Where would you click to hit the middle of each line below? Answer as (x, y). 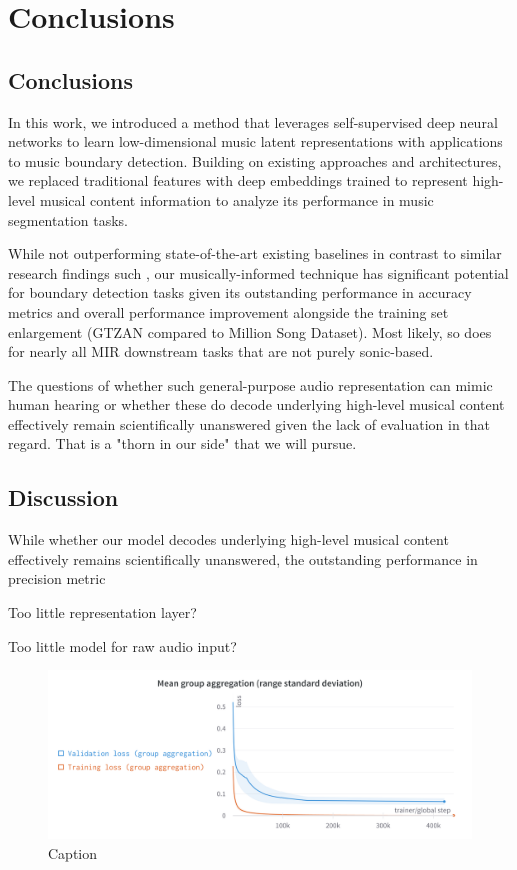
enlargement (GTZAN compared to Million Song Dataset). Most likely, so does (250, 331)
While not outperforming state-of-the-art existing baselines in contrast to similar (255, 253)
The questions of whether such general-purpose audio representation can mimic (250, 384)
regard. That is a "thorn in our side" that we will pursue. (182, 443)
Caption (73, 852)
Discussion (63, 497)
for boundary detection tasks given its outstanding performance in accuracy (240, 292)
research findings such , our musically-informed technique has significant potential (258, 272)
